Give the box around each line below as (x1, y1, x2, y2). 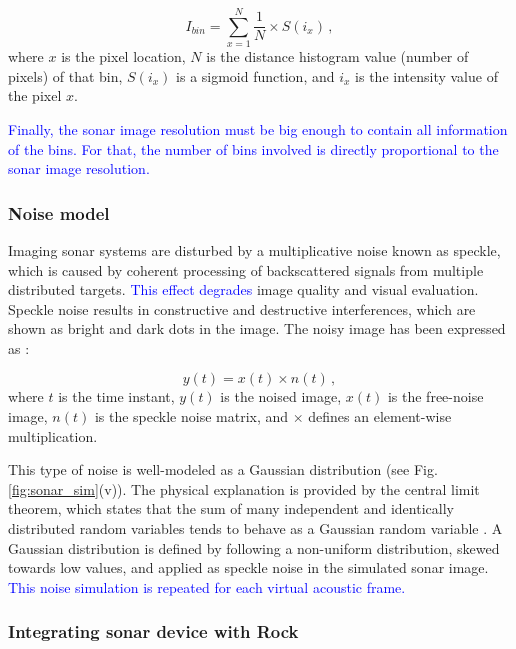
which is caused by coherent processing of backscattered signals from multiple (8, 259, 484, 280)
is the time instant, (58, 386, 175, 407)
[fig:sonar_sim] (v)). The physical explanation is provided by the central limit (8, 478, 480, 499)
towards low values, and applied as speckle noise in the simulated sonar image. (8, 557, 489, 578)
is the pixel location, (61, 46, 186, 67)
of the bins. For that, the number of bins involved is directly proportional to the (8, 138, 499, 159)
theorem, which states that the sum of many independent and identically (8, 498, 454, 519)
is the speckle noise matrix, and (94, 406, 289, 427)
